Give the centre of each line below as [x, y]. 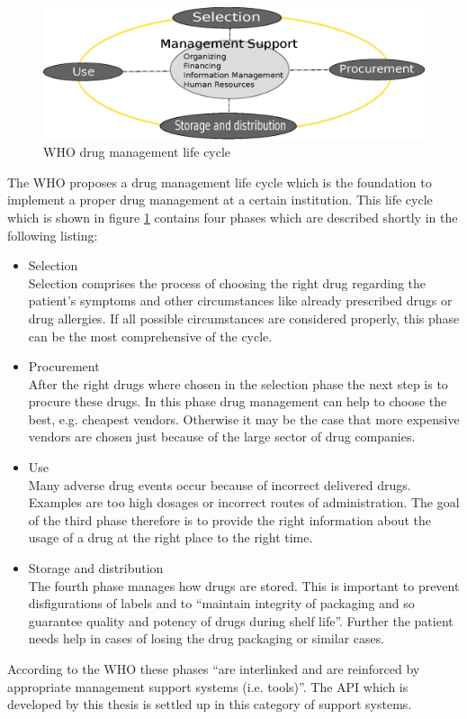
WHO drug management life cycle [137, 152]
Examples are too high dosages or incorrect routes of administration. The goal [244, 502]
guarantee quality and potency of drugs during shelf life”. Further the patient [241, 620]
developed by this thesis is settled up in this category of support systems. [210, 704]
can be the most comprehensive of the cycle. [150, 336]
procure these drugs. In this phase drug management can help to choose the [238, 401]
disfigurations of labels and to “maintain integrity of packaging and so [221, 603]
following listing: [53, 235]
